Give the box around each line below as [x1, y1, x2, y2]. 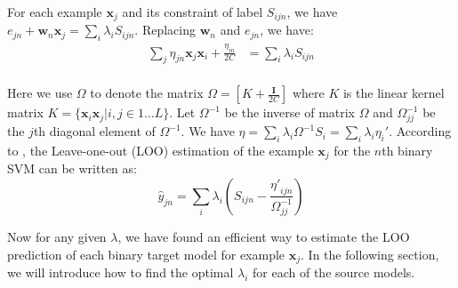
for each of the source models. [253, 263, 415, 281]
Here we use [7, 84, 73, 102]
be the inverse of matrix [224, 103, 356, 122]
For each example [7, 3, 102, 20]
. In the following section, [301, 244, 439, 263]
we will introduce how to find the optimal [7, 263, 234, 281]
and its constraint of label [122, 3, 263, 20]
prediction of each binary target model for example [7, 244, 285, 263]
